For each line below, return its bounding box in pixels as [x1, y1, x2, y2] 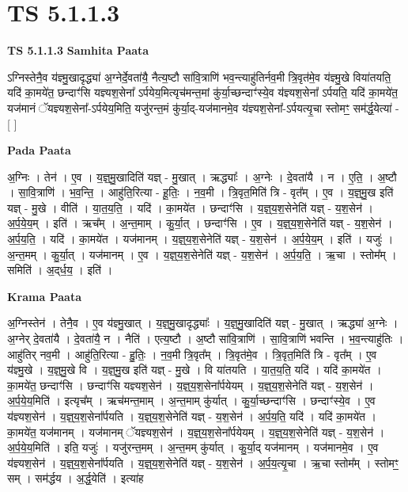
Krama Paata [7, 288, 81, 304]
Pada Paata [7, 142, 71, 158]
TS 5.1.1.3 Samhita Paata [7, 42, 149, 59]
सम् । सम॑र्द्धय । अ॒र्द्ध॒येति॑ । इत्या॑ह [7, 470, 144, 486]
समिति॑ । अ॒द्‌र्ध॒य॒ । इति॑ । [7, 261, 113, 278]
